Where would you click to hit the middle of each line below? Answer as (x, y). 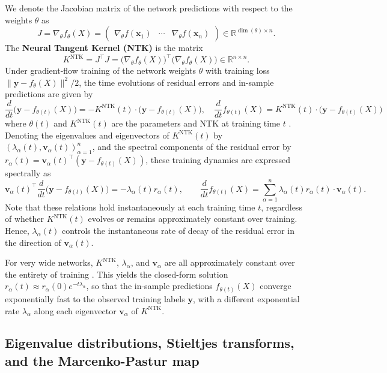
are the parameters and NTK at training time (196, 123)
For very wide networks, (49, 262)
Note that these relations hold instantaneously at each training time (130, 207)
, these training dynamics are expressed (218, 160)
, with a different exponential (246, 298)
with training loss (237, 70)
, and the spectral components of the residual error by (192, 147)
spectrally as (28, 173)
